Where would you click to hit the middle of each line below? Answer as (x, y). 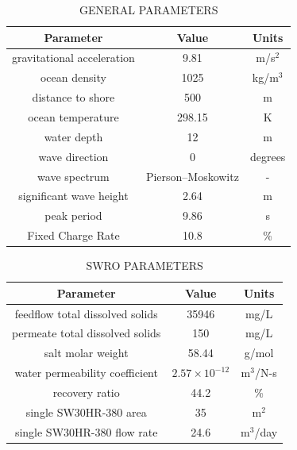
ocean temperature (73, 116)
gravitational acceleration (73, 58)
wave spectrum (73, 176)
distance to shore (73, 97)
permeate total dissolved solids (87, 333)
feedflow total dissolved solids (86, 313)
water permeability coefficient (86, 373)
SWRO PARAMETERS (145, 265)
